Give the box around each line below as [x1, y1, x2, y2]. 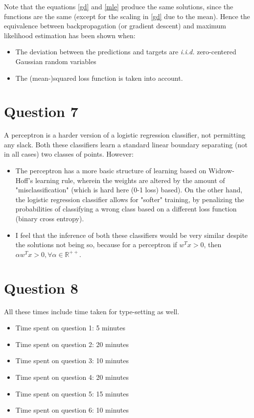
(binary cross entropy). [15, 213, 84, 224]
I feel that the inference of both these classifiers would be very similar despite [15, 230, 248, 240]
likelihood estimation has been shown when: [4, 30, 136, 40]
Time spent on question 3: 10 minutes [15, 355, 129, 366]
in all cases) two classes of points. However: [4, 149, 134, 159]
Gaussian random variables [15, 56, 96, 66]
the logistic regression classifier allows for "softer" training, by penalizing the [15, 194, 244, 204]
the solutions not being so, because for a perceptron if [15, 239, 177, 250]
